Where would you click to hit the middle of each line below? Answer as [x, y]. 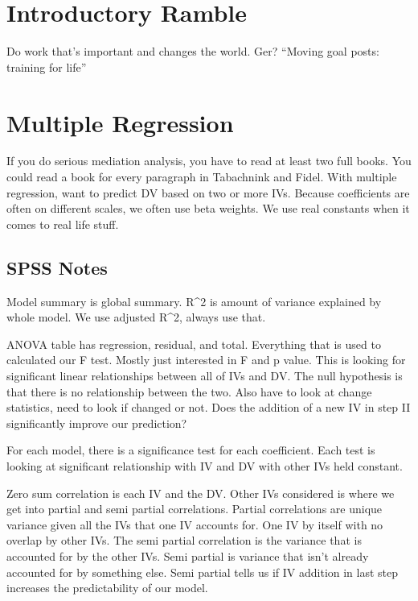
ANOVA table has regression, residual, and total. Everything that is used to [194, 344]
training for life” [47, 66]
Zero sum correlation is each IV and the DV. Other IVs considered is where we [201, 493]
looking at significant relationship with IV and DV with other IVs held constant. [205, 465]
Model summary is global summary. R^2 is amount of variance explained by [194, 301]
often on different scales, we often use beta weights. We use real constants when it [208, 208]
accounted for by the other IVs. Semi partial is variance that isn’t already [188, 555]
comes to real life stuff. [63, 224]
